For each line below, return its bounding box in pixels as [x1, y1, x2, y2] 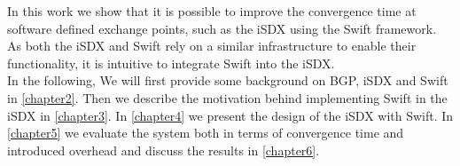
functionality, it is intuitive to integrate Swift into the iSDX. [7, 53, 335, 72]
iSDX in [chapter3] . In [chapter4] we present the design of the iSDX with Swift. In [7, 106, 454, 124]
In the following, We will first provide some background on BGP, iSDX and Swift [7, 71, 448, 90]
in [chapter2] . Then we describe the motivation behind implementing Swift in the [7, 88, 448, 107]
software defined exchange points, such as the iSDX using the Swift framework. [7, 19, 437, 37]
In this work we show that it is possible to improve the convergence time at [7, 2, 417, 20]
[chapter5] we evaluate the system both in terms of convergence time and [7, 123, 404, 142]
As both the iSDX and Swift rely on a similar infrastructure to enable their [7, 36, 417, 55]
